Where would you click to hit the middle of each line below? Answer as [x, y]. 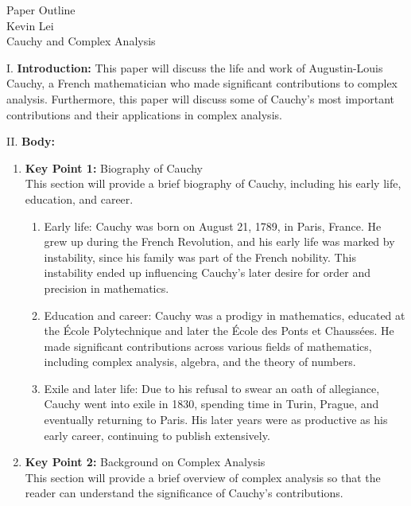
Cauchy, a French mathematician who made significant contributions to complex [202, 83]
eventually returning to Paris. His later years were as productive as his [216, 420]
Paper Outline [41, 10]
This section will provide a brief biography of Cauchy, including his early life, [213, 183]
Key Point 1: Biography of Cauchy [114, 167]
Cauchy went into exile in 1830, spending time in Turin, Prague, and [211, 404]
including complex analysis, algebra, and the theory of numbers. [200, 362]
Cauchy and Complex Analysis [81, 41]
